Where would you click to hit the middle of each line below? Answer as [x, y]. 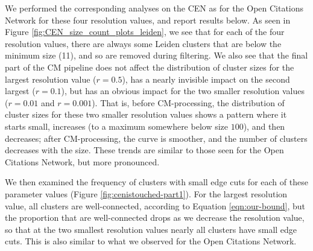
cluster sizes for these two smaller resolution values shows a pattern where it [146, 114]
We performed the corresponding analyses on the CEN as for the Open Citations [154, 8]
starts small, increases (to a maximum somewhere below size [117, 126]
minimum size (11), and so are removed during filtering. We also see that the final [156, 55]
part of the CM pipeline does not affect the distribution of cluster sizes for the [150, 67]
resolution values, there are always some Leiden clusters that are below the [143, 43]
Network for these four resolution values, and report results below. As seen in [148, 20]
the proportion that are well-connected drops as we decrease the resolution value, [155, 218]
